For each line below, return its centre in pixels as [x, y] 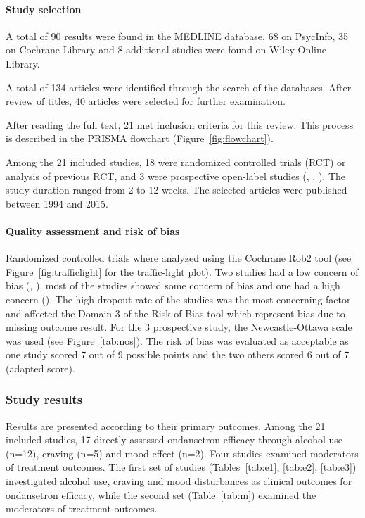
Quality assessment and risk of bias [93, 230]
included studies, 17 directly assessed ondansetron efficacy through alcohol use [174, 440]
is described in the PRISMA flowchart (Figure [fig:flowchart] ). [140, 138]
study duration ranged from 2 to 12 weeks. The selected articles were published [177, 190]
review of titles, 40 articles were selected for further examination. [146, 101]
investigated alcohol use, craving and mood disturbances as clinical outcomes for [179, 481]
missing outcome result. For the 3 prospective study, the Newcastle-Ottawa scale [179, 327]
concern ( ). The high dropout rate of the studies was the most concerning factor [178, 299]
